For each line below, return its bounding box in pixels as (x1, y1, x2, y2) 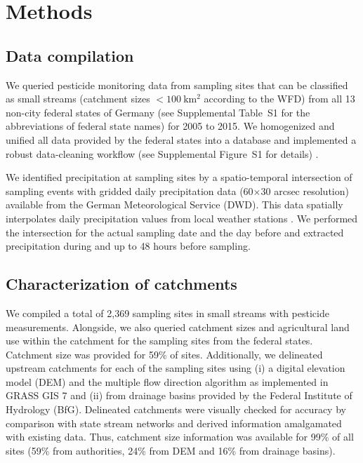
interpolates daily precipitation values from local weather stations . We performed (6, 210, 358, 225)
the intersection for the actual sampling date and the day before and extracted (6, 224, 344, 239)
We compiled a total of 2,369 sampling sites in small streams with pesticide (6, 305, 329, 320)
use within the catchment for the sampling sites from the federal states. (6, 333, 313, 348)
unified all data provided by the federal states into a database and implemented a (6, 132, 357, 147)
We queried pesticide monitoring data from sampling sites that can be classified (6, 77, 348, 92)
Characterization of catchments (6, 273, 237, 295)
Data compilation (6, 44, 134, 66)
